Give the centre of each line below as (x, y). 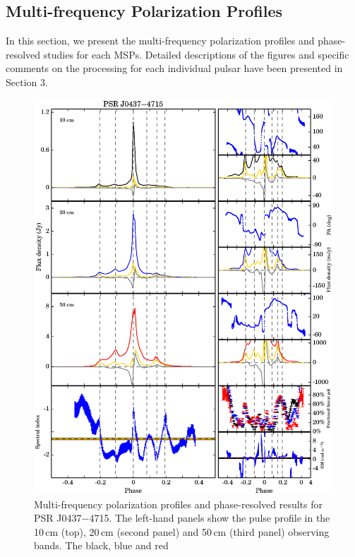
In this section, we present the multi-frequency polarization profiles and (160, 41)
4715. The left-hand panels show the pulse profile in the (210, 518)
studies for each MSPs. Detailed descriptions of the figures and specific (196, 54)
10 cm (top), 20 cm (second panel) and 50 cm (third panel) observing (182, 531)
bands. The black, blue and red (101, 545)
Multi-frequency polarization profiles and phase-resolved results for (178, 504)
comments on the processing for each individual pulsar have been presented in (174, 68)
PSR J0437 (58, 518)
